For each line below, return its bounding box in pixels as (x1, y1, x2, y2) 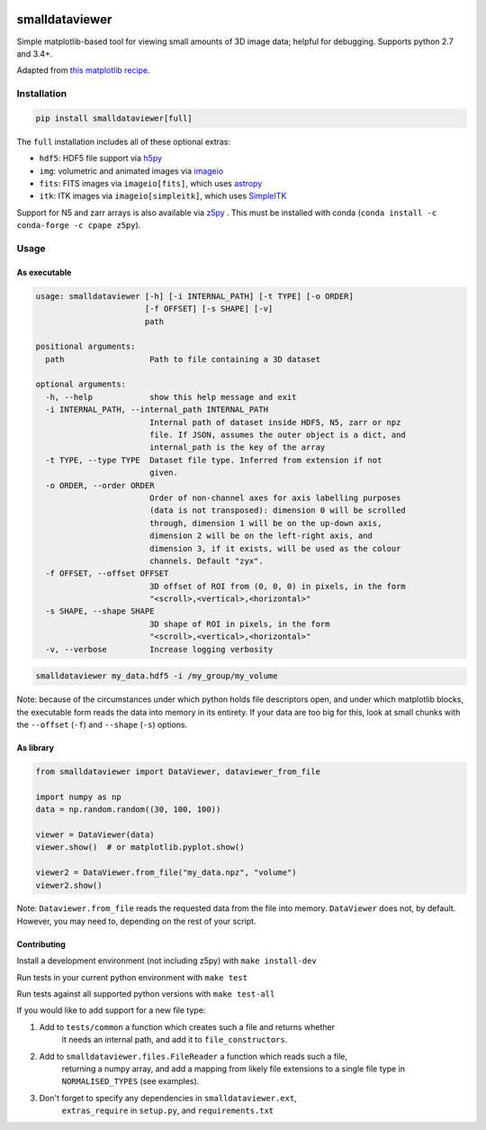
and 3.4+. (16, 48, 53, 59)
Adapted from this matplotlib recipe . (16, 65, 150, 76)
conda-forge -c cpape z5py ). (16, 220, 141, 231)
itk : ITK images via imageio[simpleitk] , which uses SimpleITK (39, 190, 287, 202)
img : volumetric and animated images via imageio (39, 165, 224, 176)
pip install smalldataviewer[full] (35, 113, 193, 123)
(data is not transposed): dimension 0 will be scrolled (148, 506, 407, 515)
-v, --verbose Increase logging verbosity (45, 644, 274, 654)
